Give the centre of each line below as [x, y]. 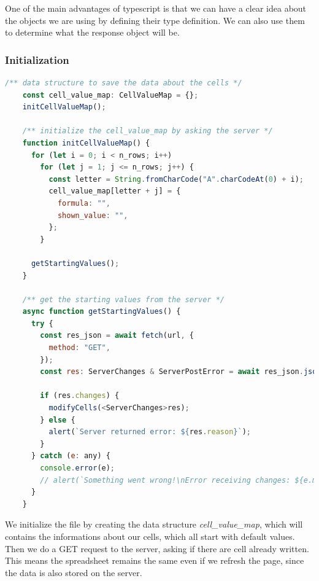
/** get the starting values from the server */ [123, 299]
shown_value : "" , [93, 215]
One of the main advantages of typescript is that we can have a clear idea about [156, 8]
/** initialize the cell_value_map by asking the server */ [148, 131]
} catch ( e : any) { [71, 456]
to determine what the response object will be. [92, 32]
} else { [58, 420]
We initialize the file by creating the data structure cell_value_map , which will [154, 524]
